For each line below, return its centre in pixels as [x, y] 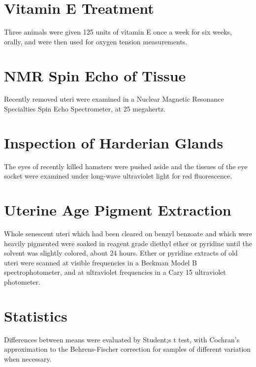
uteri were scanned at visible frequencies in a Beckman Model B [100, 262]
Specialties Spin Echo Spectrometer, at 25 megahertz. [85, 109]
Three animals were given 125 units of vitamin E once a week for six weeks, [118, 32]
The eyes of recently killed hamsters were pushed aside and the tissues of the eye [126, 166]
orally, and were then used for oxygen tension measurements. [96, 41]
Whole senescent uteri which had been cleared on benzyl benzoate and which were [128, 234]
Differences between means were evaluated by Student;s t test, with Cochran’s [122, 339]
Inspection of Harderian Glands [114, 142]
